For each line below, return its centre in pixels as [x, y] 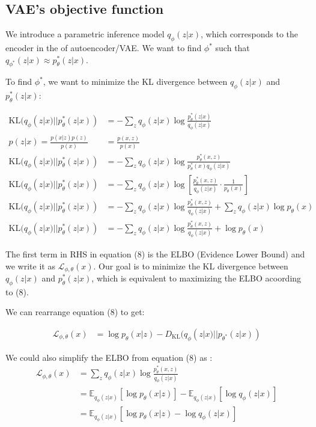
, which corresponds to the [250, 34]
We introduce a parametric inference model [85, 34]
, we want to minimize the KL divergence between [135, 81]
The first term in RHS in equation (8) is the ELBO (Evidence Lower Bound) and [155, 253]
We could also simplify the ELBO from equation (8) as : [109, 357]
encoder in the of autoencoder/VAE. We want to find [104, 48]
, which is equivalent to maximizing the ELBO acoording [196, 278]
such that [232, 48]
